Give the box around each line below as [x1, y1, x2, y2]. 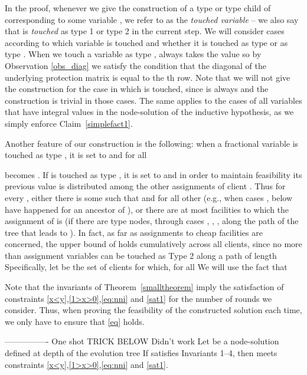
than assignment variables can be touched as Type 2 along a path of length [5, 249, 277, 261]
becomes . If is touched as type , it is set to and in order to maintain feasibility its [5, 168, 302, 180]
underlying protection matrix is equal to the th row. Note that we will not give [5, 71, 290, 83]
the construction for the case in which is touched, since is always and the [5, 83, 269, 95]
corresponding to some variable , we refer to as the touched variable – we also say [5, 13, 299, 25]
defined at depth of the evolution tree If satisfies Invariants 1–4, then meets [5, 347, 277, 359]
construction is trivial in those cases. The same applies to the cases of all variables [5, 94, 302, 106]
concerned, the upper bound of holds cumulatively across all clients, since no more [5, 238, 302, 250]
